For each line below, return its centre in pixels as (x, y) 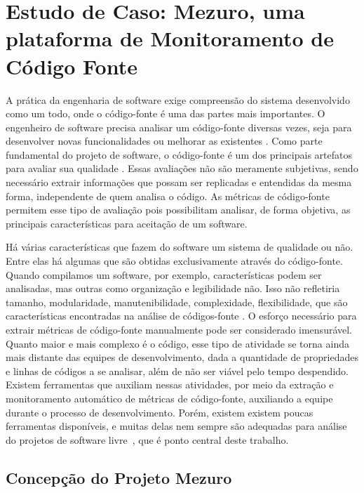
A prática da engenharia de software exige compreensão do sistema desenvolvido (178, 99)
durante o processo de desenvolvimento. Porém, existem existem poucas (160, 412)
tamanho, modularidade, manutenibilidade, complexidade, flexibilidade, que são (177, 302)
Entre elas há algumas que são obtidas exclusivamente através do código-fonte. (174, 261)
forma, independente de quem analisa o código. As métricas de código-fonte (168, 196)
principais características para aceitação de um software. (127, 223)
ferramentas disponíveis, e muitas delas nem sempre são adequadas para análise (176, 426)
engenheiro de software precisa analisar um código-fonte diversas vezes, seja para (179, 127)
